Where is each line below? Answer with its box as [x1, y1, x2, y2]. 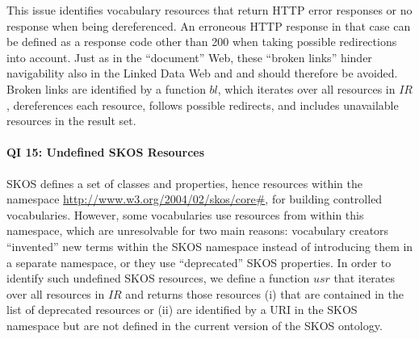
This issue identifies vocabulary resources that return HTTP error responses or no [6, 2, 413, 18]
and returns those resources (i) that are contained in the [125, 285, 404, 302]
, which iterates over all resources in [217, 80, 396, 97]
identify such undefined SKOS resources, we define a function [6, 270, 310, 287]
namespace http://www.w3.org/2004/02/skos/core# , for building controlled [6, 190, 383, 207]
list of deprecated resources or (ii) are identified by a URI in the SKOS [6, 301, 358, 318]
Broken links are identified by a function [6, 80, 206, 97]
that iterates [333, 270, 396, 287]
